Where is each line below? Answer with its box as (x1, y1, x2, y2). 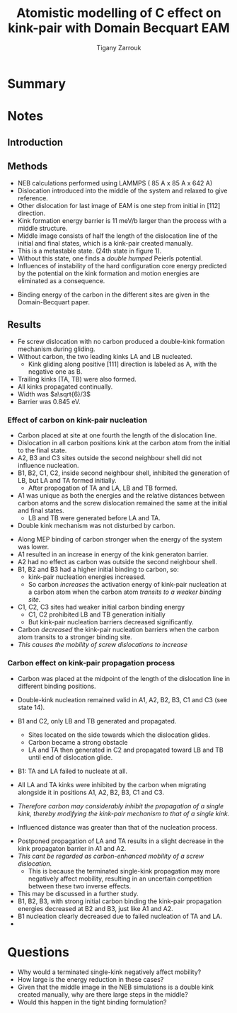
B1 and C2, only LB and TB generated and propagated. (17, 716, 177, 725)
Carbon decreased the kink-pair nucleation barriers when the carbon (17, 625, 219, 634)
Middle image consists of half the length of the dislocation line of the (17, 231, 218, 240)
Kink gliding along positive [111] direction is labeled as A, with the (28, 360, 217, 369)
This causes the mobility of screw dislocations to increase (17, 641, 188, 649)
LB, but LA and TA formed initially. (17, 476, 117, 485)
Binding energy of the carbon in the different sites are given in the (17, 290, 210, 299)
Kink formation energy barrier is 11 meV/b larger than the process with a (17, 217, 227, 225)
